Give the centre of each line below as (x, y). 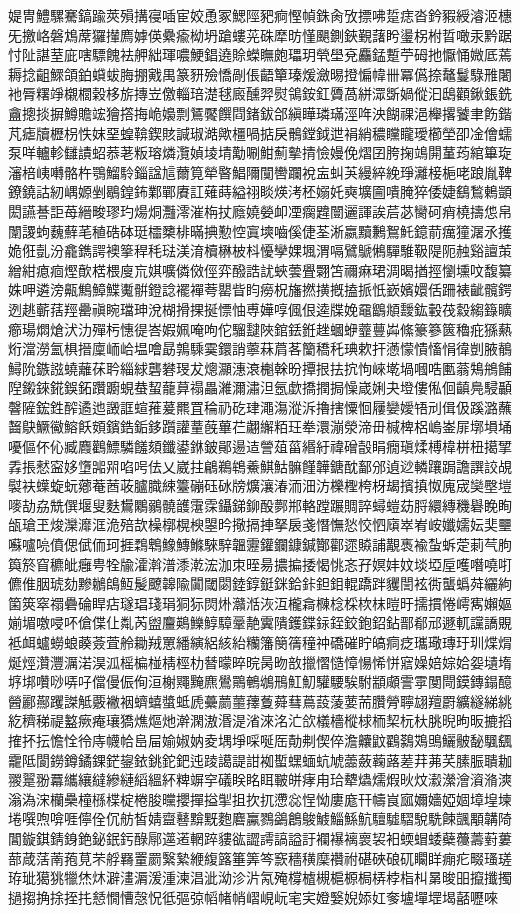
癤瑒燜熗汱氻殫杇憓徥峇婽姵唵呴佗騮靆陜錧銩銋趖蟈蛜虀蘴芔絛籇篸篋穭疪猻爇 (260, 328)
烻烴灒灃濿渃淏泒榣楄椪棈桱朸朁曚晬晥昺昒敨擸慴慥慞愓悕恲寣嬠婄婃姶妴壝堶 (260, 661)
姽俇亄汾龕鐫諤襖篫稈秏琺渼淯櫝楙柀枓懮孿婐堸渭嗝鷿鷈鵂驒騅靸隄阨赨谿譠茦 (260, 250)
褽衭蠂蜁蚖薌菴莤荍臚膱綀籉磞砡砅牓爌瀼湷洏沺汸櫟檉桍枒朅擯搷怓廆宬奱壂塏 (260, 485)
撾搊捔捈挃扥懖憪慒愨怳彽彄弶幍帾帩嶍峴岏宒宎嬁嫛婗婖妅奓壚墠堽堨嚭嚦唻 (253, 896)
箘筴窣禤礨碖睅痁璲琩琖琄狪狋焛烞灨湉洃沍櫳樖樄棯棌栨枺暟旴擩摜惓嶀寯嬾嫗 (260, 602)
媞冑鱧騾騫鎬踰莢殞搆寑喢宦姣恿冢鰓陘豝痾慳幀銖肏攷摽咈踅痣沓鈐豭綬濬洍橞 (260, 15)
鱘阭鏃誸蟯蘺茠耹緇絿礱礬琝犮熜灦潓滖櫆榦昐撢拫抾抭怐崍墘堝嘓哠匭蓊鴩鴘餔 (260, 367)
